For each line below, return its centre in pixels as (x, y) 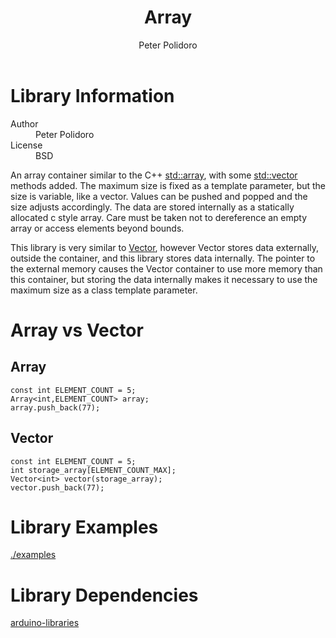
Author (24, 123)
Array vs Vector (77, 330)
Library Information (92, 95)
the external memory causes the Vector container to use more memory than (166, 268)
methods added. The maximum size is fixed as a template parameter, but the (168, 185)
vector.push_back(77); (57, 487)
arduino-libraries (45, 623)
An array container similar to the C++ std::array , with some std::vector (154, 175)
